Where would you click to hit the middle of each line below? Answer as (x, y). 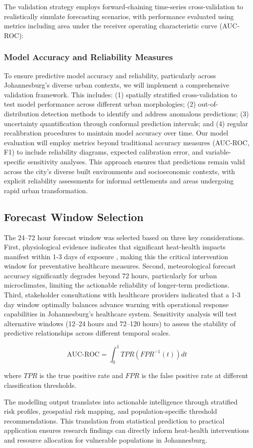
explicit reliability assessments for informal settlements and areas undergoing (119, 181)
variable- (218, 152)
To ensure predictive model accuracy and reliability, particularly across (110, 75)
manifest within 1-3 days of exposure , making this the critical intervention (116, 256)
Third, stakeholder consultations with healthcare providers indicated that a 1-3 (122, 295)
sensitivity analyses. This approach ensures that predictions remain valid (136, 161)
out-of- (208, 104)
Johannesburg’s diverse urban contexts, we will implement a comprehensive (117, 85)
